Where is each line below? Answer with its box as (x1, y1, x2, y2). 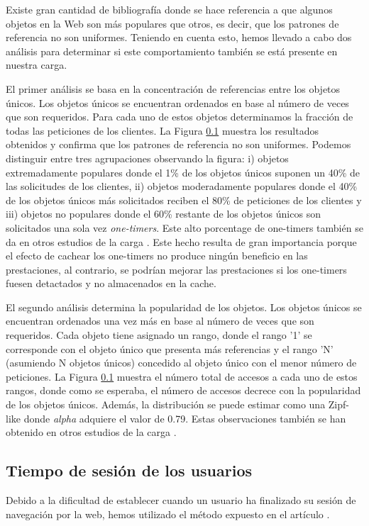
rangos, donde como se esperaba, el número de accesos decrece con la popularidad (6, 383, 361, 398)
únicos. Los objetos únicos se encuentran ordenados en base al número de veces (6, 95, 349, 110)
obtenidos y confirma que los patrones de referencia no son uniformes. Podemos (6, 137, 351, 152)
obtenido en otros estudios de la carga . (6, 425, 177, 440)
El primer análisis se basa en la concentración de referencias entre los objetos (6, 81, 341, 96)
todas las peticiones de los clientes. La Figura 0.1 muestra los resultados (6, 123, 319, 138)
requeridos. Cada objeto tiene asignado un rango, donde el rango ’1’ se (6, 328, 312, 342)
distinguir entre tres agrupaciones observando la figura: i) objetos (6, 150, 289, 165)
